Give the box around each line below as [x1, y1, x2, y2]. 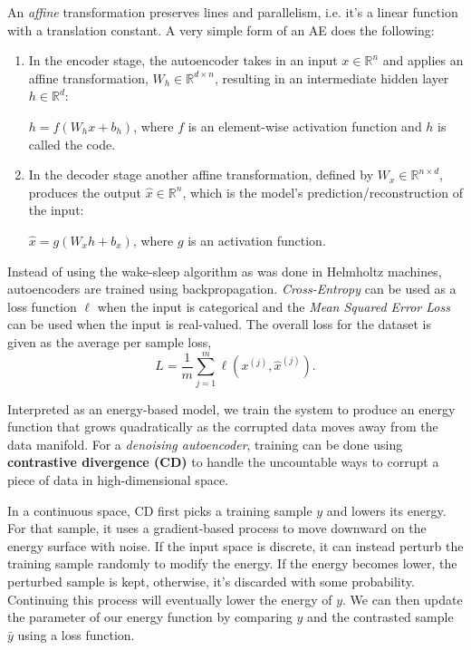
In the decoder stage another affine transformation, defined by [28, 165, 374, 184]
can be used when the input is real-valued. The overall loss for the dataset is [7, 315, 431, 334]
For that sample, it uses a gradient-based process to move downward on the [7, 519, 427, 538]
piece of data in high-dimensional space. [7, 471, 228, 489]
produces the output [28, 182, 141, 201]
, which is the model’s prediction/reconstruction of [182, 182, 463, 201]
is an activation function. [187, 230, 326, 249]
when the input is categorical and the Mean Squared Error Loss [97, 296, 450, 315]
